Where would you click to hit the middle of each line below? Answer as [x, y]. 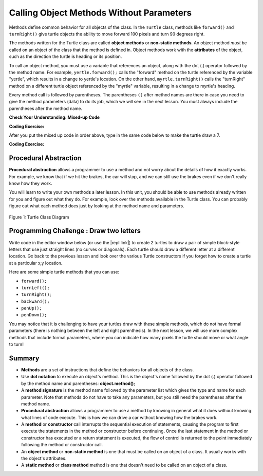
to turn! [16, 344]
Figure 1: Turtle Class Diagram [39, 217]
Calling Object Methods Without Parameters [100, 13]
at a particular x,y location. [36, 263]
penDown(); [34, 315]
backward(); [35, 301]
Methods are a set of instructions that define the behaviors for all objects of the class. [108, 369]
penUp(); [32, 308]
